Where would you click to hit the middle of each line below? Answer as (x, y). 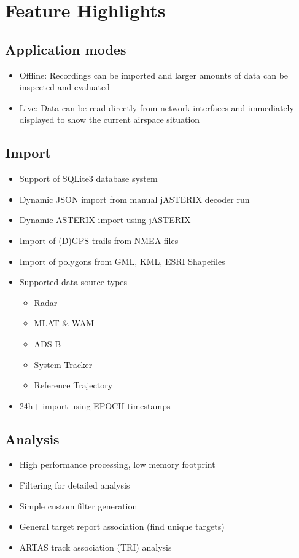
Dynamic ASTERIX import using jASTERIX (105, 220)
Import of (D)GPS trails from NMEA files (99, 240)
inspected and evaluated (64, 87)
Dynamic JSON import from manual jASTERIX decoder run (134, 199)
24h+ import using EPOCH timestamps (95, 405)
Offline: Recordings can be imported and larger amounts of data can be (154, 75)
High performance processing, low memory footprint (117, 464)
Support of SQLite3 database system (88, 179)
